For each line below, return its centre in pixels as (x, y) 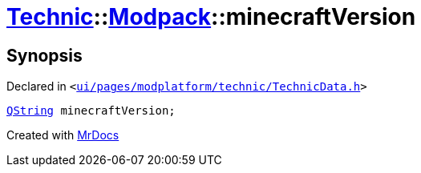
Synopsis (45, 55)
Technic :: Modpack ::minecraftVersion (211, 17)
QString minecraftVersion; (91, 111)
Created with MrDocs (63, 135)
